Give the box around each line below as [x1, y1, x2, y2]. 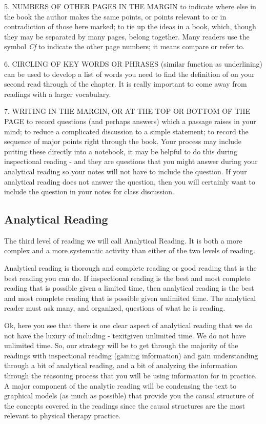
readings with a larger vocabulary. [4, 88, 111, 99]
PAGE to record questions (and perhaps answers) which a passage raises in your [4, 115, 256, 126]
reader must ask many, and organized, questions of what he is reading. [4, 302, 226, 313]
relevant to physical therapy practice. [4, 410, 121, 421]
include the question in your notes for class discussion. [4, 186, 174, 197]
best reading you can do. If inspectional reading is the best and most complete [4, 272, 251, 283]
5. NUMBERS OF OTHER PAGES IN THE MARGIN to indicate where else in [4, 1, 256, 11]
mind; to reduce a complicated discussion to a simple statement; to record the [4, 126, 249, 136]
